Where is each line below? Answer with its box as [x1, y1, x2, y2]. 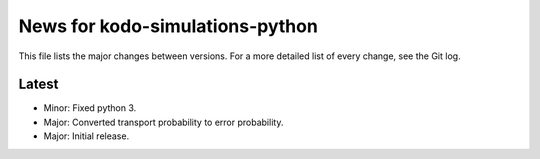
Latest [18, 76, 59, 93]
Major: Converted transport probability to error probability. [43, 116, 284, 128]
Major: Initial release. [43, 130, 130, 142]
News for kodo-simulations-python [18, 15, 319, 37]
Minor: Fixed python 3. [43, 102, 137, 114]
